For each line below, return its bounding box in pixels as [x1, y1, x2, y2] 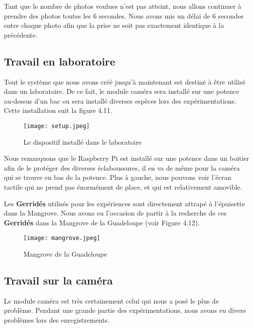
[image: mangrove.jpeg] [23, 235, 100, 242]
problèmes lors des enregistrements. [4, 315, 110, 325]
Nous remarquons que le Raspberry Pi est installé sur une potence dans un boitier [4, 153, 250, 163]
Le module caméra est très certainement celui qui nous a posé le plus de [4, 295, 219, 306]
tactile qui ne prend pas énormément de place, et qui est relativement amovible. [4, 181, 242, 192]
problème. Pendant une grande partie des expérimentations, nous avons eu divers [4, 305, 246, 315]
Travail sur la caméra [4, 273, 113, 287]
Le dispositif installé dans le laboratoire [23, 136, 142, 147]
